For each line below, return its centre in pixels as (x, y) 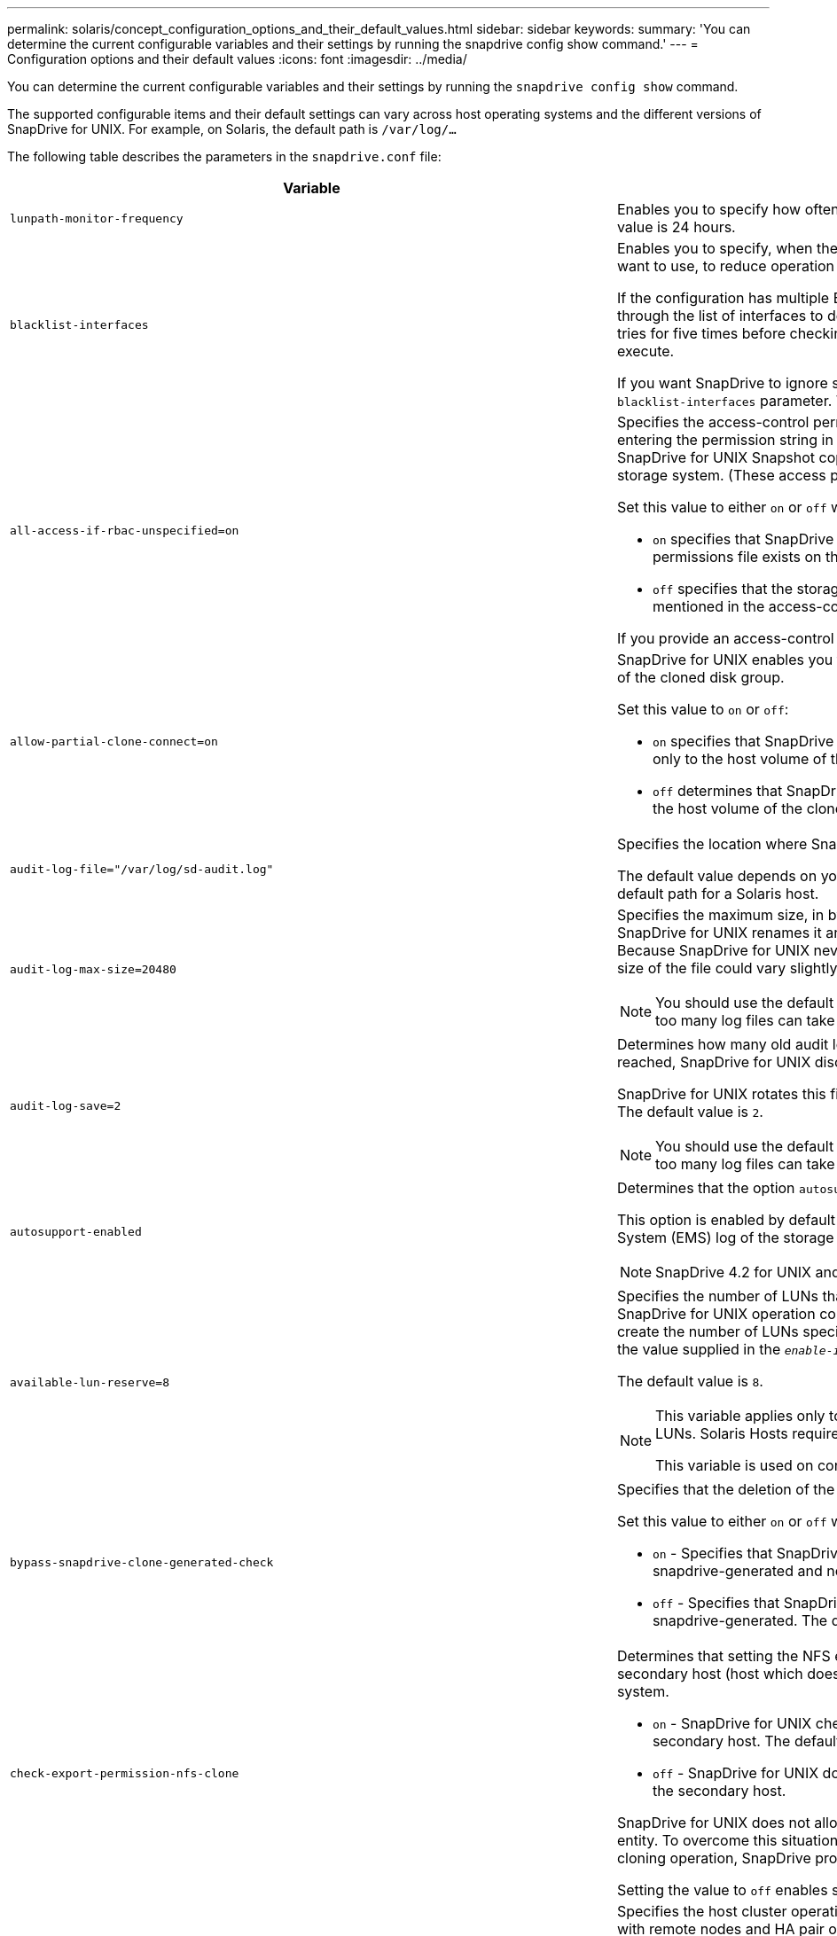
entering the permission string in (725, 440)
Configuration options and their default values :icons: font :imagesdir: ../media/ (237, 59)
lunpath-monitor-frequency (97, 218)
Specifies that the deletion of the (726, 1489)
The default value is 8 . (690, 1381)
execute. (645, 351)
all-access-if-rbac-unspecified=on (125, 530)
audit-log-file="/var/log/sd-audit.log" (142, 869)
